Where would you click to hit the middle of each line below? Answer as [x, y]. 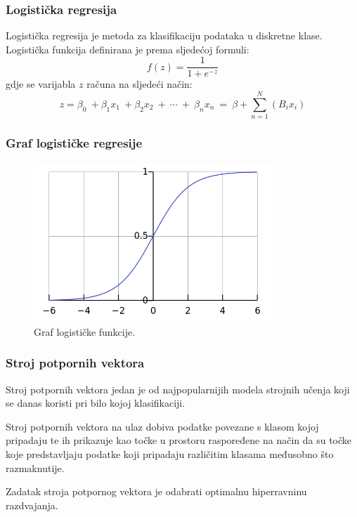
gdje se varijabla [41, 84]
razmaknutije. [35, 467]
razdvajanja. [32, 505]
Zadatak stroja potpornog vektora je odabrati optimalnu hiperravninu [156, 491]
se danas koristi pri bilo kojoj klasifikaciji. [96, 403]
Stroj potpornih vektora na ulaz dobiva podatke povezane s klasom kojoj [162, 426]
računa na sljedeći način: [139, 84]
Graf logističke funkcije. [85, 331]
